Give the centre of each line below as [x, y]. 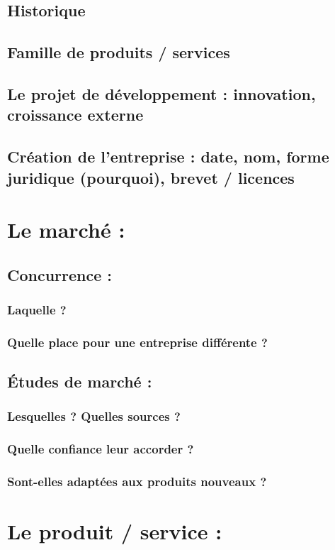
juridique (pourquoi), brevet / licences [151, 177]
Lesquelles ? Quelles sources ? [94, 416]
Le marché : [66, 230]
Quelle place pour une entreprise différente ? [137, 342]
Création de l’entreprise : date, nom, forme [168, 156]
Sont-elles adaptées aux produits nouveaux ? [137, 482]
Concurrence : [60, 274]
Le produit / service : [115, 531]
